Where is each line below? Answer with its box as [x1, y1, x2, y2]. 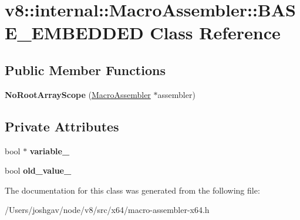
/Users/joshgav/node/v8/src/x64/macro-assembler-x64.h [5, 204, 210, 216]
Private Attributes [5, 117, 119, 135]
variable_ [29, 144, 70, 157]
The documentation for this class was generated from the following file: [5, 184, 260, 196]
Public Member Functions [5, 60, 166, 79]
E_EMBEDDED [5, 21, 144, 45]
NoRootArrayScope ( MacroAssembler [5, 88, 151, 100]
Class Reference [150, 21, 281, 45]
